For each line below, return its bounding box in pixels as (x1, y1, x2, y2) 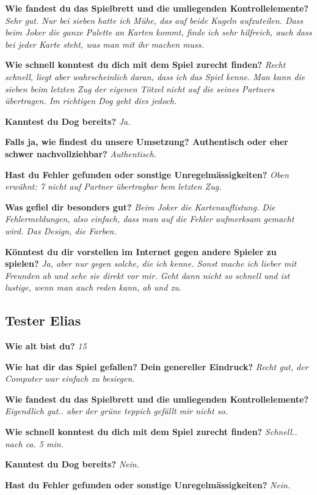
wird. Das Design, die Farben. (5, 224, 117, 237)
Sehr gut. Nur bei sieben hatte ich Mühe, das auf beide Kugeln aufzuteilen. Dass (5, 13, 304, 26)
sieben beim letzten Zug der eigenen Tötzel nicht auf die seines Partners (5, 82, 274, 95)
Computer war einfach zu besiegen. (5, 372, 135, 385)
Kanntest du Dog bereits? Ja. (5, 114, 131, 127)
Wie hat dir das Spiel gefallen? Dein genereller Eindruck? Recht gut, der (5, 360, 308, 373)
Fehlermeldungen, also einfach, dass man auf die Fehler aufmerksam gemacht (5, 212, 294, 225)
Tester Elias (5, 311, 81, 330)
